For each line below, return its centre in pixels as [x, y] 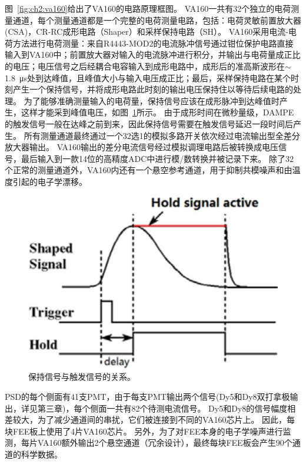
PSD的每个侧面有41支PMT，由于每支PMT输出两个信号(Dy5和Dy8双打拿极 [147, 396]
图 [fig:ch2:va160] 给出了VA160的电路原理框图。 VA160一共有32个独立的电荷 [148, 8]
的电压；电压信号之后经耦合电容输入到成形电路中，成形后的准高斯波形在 [145, 66]
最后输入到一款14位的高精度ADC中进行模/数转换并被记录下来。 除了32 [157, 158]
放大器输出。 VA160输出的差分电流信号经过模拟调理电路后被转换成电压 [142, 147]
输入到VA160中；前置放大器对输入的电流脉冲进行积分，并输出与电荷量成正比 [153, 54]
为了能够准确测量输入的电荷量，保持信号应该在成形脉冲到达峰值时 [152, 100]
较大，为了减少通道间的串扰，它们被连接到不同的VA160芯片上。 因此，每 [154, 420]
